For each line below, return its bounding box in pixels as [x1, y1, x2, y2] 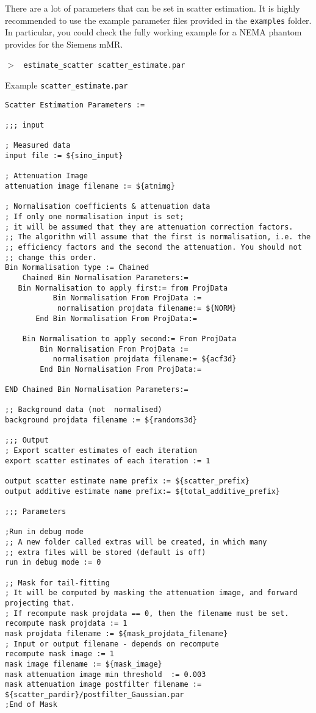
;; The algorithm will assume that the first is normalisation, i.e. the [5, 233, 311, 242]
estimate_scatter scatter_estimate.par [23, 61, 185, 70]
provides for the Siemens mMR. [5, 37, 123, 50]
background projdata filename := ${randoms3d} [5, 416, 197, 425]
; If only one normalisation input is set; [5, 212, 184, 221]
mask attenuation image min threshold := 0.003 [5, 670, 206, 679]
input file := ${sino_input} [5, 151, 123, 161]
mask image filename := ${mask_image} [5, 659, 162, 668]
